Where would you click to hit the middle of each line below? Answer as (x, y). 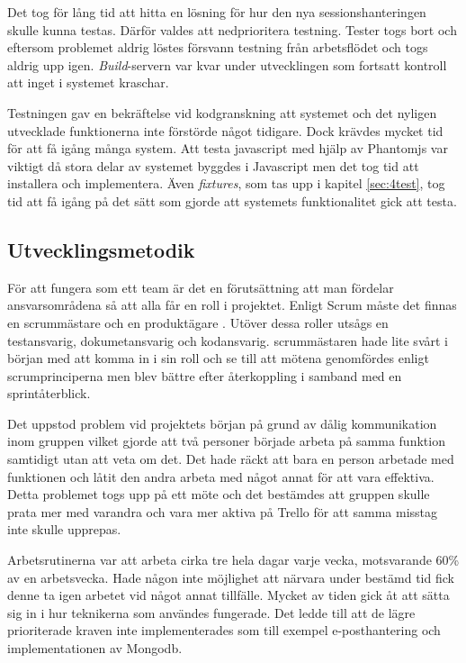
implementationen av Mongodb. (95, 648)
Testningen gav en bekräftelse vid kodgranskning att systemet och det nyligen (222, 112)
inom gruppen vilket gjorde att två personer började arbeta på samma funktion (226, 441)
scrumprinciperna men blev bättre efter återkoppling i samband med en (205, 375)
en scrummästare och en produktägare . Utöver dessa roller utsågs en (198, 322)
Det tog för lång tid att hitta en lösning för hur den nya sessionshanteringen (217, 12)
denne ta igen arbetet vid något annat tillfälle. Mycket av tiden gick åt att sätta (229, 595)
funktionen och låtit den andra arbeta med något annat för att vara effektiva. (221, 476)
